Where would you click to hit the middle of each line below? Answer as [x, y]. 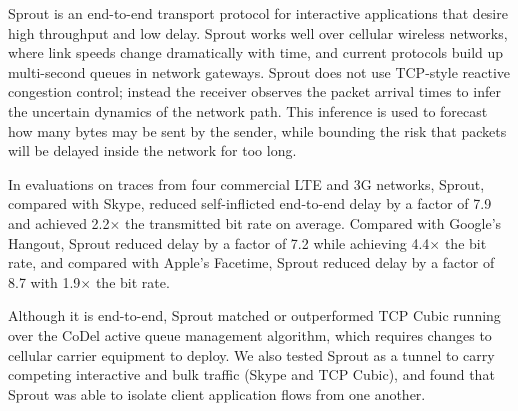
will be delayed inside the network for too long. [152, 150]
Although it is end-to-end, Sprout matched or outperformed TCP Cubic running [254, 315]
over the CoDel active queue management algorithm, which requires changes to [250, 334]
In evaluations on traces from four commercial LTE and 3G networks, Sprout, [246, 183]
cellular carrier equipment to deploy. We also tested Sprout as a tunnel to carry [251, 354]
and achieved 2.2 [59, 222]
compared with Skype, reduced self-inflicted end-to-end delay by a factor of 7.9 [250, 203]
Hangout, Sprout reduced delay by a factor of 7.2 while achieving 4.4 [219, 242]
